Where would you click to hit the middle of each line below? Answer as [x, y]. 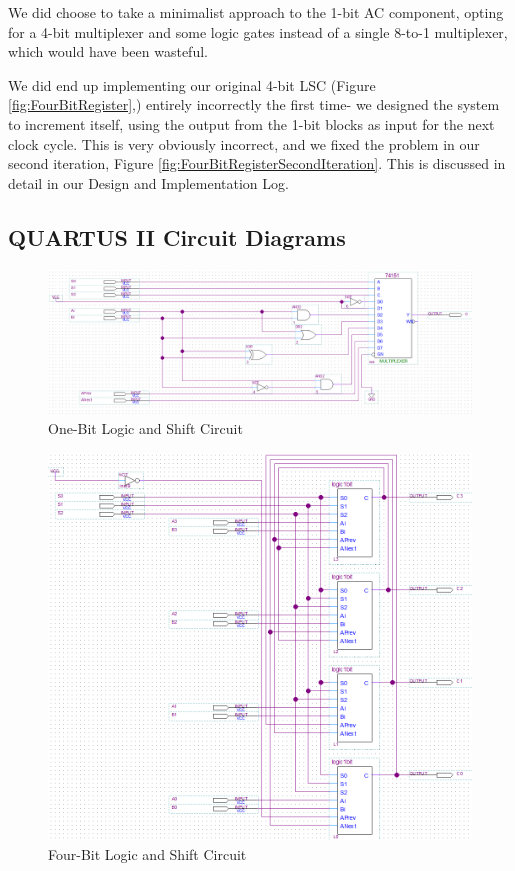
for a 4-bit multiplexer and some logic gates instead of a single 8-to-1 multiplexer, [258, 31]
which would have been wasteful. [108, 51]
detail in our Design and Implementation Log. [148, 182]
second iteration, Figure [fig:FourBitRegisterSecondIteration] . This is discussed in [257, 163]
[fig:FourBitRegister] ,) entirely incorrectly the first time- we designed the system [254, 104]
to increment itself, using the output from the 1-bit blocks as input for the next [251, 123]
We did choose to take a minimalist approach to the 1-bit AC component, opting [256, 12]
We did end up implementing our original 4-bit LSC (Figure [192, 84]
